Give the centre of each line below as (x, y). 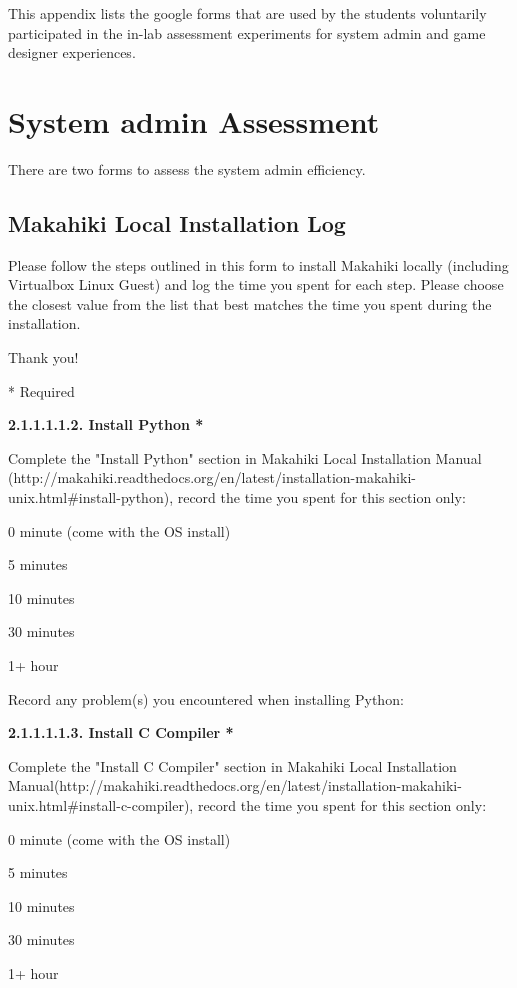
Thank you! (43, 357)
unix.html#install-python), (91, 497)
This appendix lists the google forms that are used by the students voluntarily (247, 13)
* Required (41, 390)
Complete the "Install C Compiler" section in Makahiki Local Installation (232, 765)
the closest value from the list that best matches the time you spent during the (250, 303)
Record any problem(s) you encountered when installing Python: (206, 698)
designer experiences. (72, 52)
